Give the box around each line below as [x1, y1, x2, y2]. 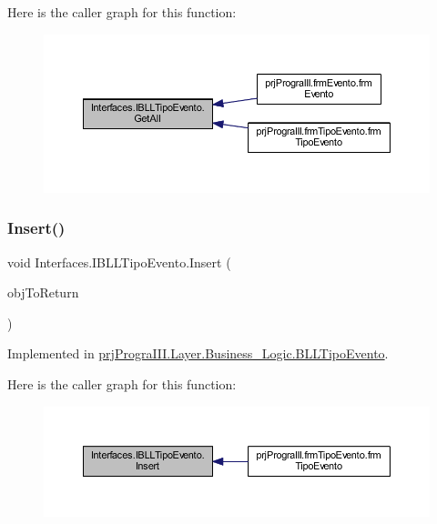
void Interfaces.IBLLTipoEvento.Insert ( [7, 252, 231, 271]
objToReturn [7, 283, 79, 302]
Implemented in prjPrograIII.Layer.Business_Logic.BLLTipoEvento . [7, 344, 389, 363]
